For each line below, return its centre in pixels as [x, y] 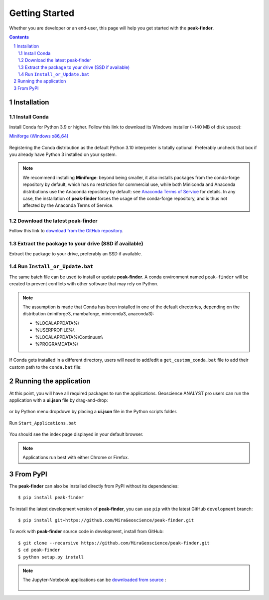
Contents [19, 37]
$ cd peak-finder [39, 550]
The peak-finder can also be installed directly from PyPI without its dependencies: [94, 486]
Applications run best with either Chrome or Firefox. [76, 457]
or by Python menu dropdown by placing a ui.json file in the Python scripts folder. [93, 412]
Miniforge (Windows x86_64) [39, 136]
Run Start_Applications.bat [43, 423]
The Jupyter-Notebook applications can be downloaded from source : [94, 580]
